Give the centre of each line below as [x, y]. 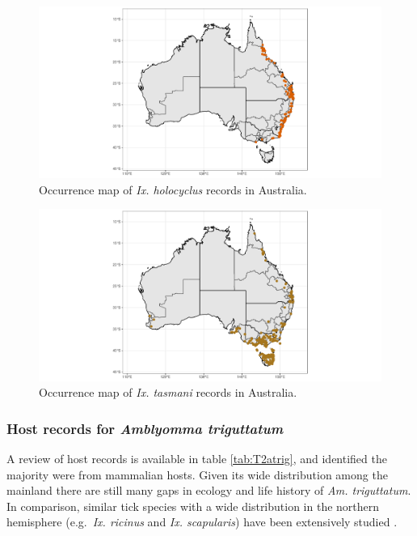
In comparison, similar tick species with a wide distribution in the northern [193, 506]
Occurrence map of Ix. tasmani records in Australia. [168, 392]
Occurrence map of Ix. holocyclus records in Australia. [173, 189]
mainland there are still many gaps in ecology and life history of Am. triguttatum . [209, 490]
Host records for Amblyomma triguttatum [145, 428]
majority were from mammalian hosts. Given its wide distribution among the [197, 474]
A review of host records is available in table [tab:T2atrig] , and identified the [197, 458]
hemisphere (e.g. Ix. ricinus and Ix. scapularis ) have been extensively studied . [202, 522]
